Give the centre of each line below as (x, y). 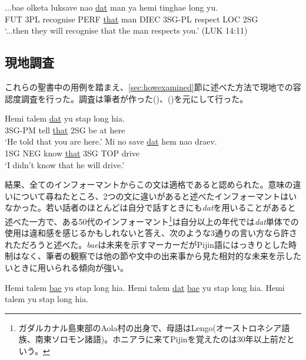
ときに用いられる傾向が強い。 (70, 267)
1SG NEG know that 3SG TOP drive (72, 153)
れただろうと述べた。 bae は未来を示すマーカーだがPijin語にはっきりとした (147, 244)
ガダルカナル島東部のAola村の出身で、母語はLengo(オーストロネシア (150, 327)
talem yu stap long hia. (47, 299)
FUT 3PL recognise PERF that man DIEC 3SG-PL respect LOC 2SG (132, 19)
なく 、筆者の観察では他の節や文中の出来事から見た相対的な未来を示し (157, 256)
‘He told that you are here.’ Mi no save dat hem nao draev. (111, 141)
